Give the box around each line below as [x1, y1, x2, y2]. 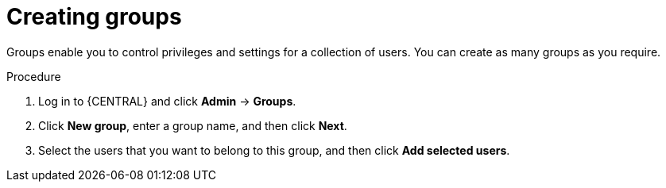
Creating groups [6, 3, 182, 30]
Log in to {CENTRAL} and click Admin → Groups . [38, 94, 296, 108]
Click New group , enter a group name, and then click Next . [38, 118, 347, 132]
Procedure [6, 69, 61, 83]
